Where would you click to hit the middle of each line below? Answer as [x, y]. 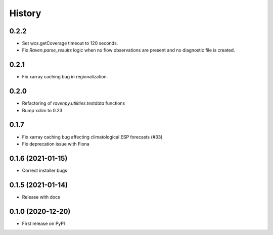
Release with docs [41, 197]
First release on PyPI [43, 223]
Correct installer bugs [45, 170]
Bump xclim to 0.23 [42, 110]
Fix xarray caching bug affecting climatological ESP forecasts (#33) [92, 137]
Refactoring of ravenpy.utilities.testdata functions [74, 103]
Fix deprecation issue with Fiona [56, 144]
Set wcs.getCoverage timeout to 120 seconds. [70, 43]
